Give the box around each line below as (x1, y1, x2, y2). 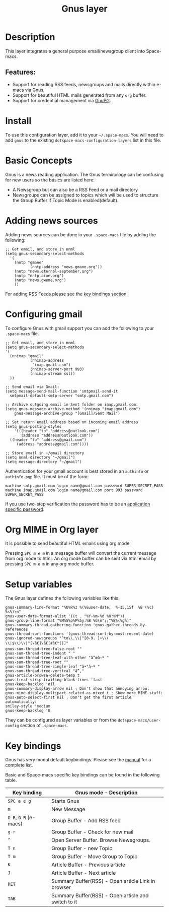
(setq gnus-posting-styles (5, 424, 62, 429)
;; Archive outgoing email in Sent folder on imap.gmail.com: (5, 402, 138, 407)
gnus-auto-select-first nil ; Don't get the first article (5, 695, 132, 700)
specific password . (5, 506, 45, 512)
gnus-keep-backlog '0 (5, 708, 51, 713)
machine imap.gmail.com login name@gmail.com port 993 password (5, 487, 143, 493)
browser (51, 884, 71, 891)
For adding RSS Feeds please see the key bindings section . (5, 291, 128, 297)
